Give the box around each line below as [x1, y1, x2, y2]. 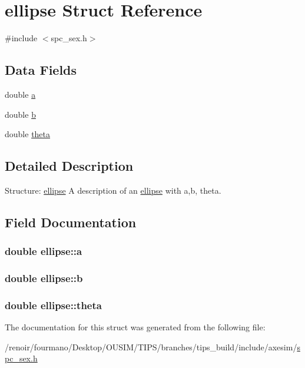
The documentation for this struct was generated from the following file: [5, 321, 266, 333]
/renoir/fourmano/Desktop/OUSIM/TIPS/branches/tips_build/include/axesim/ [5, 340, 297, 353]
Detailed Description [5, 157, 134, 175]
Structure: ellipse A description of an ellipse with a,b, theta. [5, 184, 221, 196]
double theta [5, 128, 51, 140]
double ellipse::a [5, 244, 82, 258]
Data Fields [5, 61, 77, 79]
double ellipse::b [5, 271, 83, 286]
